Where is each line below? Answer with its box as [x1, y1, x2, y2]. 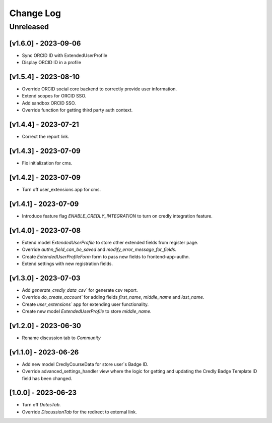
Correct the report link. [22, 134, 70, 140]
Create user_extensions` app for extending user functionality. [22, 301, 149, 307]
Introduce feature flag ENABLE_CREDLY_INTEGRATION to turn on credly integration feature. [22, 213, 213, 219]
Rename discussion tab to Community [22, 335, 101, 341]
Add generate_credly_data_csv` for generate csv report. [22, 287, 138, 293]
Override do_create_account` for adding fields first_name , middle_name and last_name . [22, 294, 205, 300]
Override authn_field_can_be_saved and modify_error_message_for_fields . [22, 246, 177, 252]
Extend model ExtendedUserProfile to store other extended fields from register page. [22, 239, 198, 245]
